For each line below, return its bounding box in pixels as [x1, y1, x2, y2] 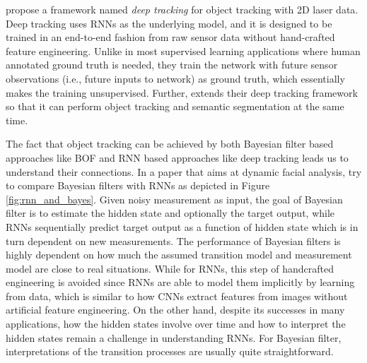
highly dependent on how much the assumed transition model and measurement [6, 247, 352, 262]
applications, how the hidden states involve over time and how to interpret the [6, 316, 346, 331]
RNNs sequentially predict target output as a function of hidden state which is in [6, 219, 359, 234]
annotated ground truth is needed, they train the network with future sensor [6, 57, 338, 72]
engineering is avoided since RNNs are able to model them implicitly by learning [6, 275, 355, 290]
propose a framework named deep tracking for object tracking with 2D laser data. [6, 2, 359, 16]
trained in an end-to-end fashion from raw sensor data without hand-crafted [6, 30, 335, 44]
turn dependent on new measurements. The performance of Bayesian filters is [6, 233, 341, 248]
